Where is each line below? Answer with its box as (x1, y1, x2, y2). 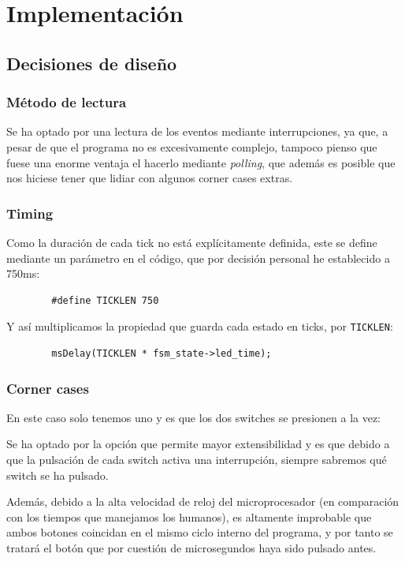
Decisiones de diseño (6, 50, 177, 75)
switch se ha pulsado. (6, 466, 109, 483)
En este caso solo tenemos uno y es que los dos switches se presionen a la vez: (6, 409, 381, 425)
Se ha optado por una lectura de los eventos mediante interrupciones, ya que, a (6, 123, 388, 140)
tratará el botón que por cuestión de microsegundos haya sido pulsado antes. (6, 539, 377, 555)
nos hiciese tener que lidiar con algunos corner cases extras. (6, 170, 293, 186)
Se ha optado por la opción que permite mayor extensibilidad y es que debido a (6, 436, 390, 452)
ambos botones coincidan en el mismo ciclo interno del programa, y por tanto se (6, 524, 393, 540)
